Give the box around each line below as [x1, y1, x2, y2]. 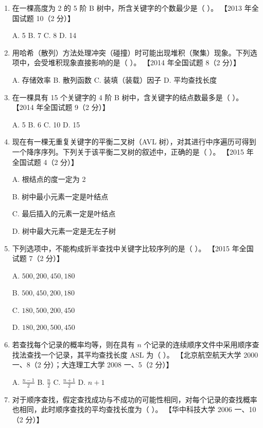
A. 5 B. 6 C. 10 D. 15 [12, 119, 80, 129]
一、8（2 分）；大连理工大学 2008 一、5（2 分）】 [12, 359, 173, 370]
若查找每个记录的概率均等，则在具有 [12, 339, 135, 350]
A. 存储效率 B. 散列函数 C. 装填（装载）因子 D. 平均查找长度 [12, 74, 217, 85]
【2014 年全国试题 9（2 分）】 [12, 102, 110, 113]
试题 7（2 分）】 [12, 253, 64, 264]
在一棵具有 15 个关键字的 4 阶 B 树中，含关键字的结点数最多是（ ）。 [12, 91, 243, 102]
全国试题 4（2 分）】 [12, 156, 79, 167]
